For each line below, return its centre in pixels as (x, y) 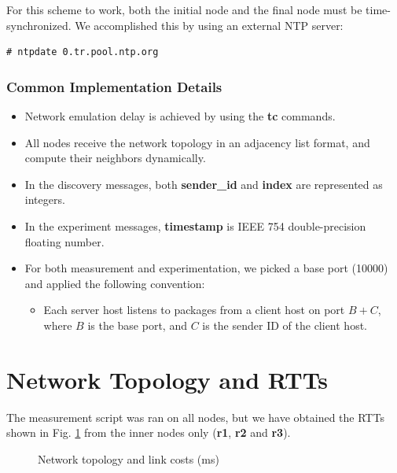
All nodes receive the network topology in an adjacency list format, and (197, 142)
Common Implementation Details (114, 86)
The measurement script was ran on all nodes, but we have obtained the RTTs (195, 417)
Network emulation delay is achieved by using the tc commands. (180, 116)
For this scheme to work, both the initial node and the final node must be (184, 9)
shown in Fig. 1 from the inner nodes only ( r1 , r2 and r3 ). (149, 432)
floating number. (64, 241)
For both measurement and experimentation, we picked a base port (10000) (206, 268)
